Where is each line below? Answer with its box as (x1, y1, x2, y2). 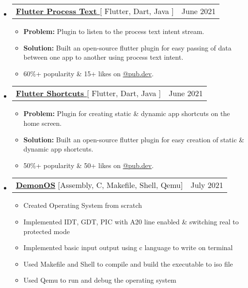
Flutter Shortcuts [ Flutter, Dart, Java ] (15, 87, 161, 99)
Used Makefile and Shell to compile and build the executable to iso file (23, 258, 233, 269)
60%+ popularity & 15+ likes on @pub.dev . (23, 68, 154, 78)
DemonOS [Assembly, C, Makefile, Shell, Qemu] (15, 179, 183, 191)
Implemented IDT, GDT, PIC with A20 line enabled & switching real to (23, 216, 239, 226)
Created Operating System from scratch (23, 200, 142, 210)
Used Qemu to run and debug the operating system (23, 275, 176, 285)
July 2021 (190, 179, 223, 191)
